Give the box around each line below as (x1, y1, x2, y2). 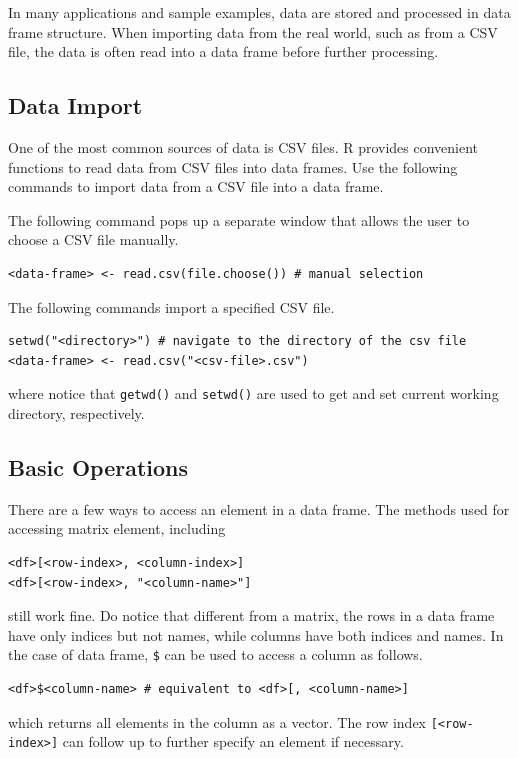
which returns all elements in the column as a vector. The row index (8, 711, 427, 732)
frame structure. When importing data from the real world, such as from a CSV (8, 21, 498, 42)
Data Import (8, 90, 143, 121)
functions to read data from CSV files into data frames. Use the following (8, 156, 458, 177)
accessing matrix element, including (8, 518, 226, 539)
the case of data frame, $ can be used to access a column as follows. (8, 644, 423, 665)
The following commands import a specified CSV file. (8, 296, 335, 317)
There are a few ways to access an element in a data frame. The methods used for (8, 498, 510, 519)
